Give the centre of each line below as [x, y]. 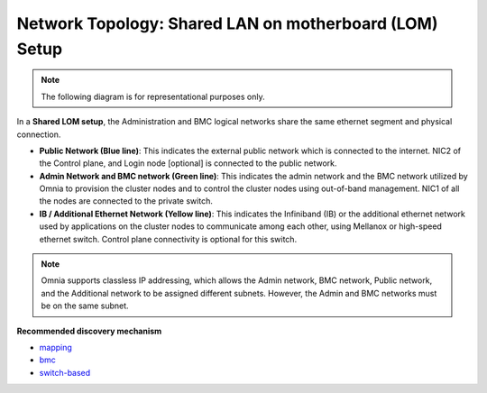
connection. [39, 134]
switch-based [65, 372]
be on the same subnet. [85, 306]
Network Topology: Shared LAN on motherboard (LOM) [227, 23]
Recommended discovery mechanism [89, 331]
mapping [55, 347]
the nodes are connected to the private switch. [126, 201]
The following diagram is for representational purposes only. [153, 96]
